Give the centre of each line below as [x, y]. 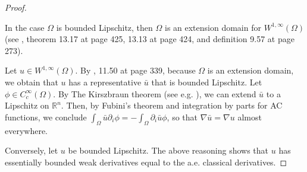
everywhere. [26, 130]
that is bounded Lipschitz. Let [207, 82]
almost [250, 117]
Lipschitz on [27, 105]
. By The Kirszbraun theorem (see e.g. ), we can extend [155, 93]
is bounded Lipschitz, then [104, 27]
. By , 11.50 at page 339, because [135, 70]
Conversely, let [32, 150]
